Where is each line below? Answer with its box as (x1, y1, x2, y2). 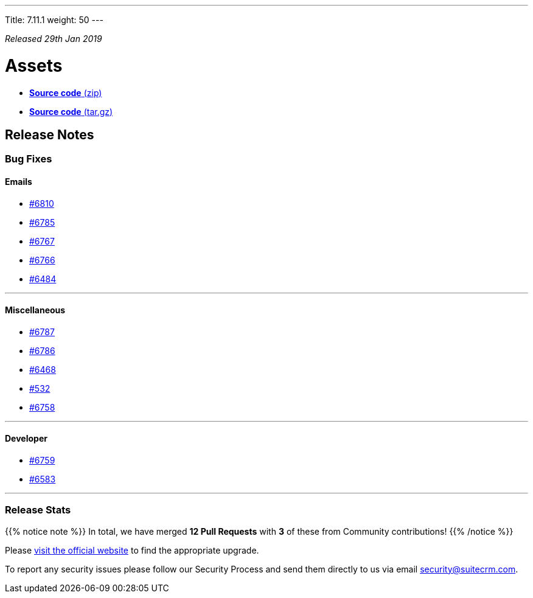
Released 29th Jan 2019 (5, 33, 102, 44)
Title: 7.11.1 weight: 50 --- (5, 15, 103, 25)
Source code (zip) (29, 87, 102, 98)
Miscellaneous (5, 305, 66, 316)
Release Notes (5, 127, 94, 142)
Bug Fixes (5, 153, 52, 165)
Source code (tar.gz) (29, 106, 113, 117)
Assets (5, 55, 63, 76)
